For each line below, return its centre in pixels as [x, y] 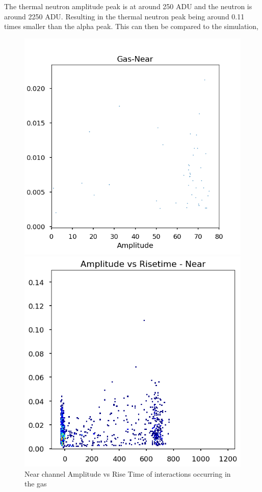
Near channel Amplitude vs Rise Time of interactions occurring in [128, 473]
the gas [36, 484]
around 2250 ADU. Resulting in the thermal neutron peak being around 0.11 [124, 16]
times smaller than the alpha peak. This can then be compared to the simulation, [131, 26]
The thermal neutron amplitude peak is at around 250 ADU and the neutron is [128, 6]
